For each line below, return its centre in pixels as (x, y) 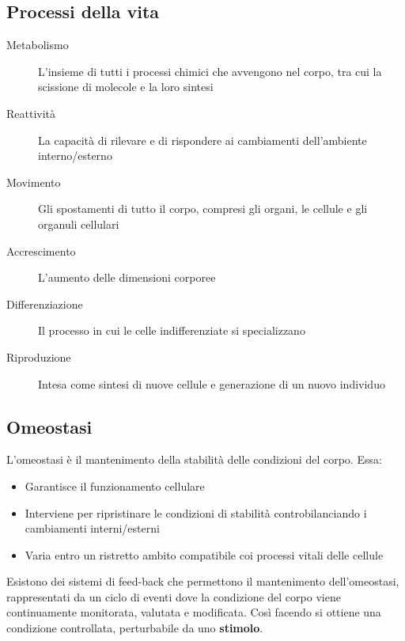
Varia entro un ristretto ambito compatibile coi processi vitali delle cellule (204, 554)
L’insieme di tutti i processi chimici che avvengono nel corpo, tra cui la (210, 71)
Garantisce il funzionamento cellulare (115, 485)
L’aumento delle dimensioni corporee (127, 277)
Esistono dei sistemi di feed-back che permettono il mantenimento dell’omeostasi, (203, 581)
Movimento (34, 182)
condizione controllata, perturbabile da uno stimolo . (135, 628)
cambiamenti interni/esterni (92, 528)
